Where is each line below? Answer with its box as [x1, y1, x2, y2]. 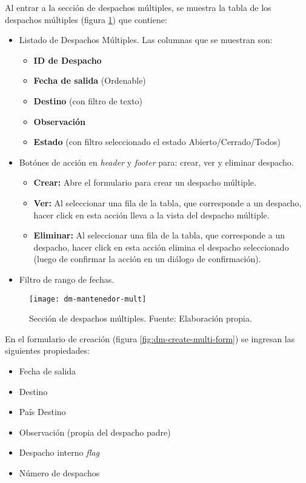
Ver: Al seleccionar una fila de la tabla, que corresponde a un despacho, [33, 196, 302, 209]
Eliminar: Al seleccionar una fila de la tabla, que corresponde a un [33, 229, 285, 241]
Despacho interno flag [19, 446, 99, 459]
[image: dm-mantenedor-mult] [29, 294, 147, 303]
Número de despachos [19, 466, 100, 479]
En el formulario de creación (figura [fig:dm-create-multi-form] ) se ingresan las [5, 332, 295, 345]
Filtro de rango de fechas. [19, 272, 115, 285]
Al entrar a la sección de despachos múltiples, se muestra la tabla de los [5, 1, 271, 13]
